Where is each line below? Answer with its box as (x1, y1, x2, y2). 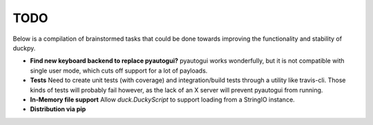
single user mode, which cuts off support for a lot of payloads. (30, 66, 208, 75)
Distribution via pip (30, 105, 86, 113)
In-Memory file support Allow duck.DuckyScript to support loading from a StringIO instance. (30, 95, 295, 104)
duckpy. (12, 44, 36, 52)
